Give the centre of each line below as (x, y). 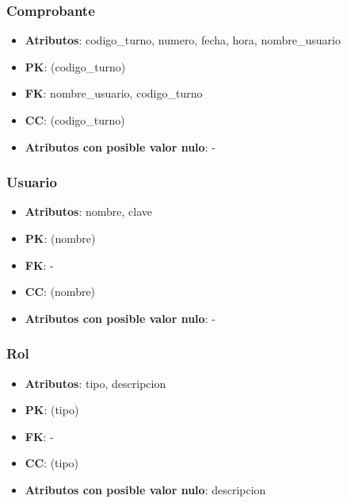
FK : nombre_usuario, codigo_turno (114, 93)
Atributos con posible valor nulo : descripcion (145, 489)
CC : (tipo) (52, 463)
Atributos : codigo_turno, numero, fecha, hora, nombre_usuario (183, 40)
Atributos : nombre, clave (89, 211)
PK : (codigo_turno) (75, 66)
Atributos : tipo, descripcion (95, 383)
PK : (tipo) (52, 410)
